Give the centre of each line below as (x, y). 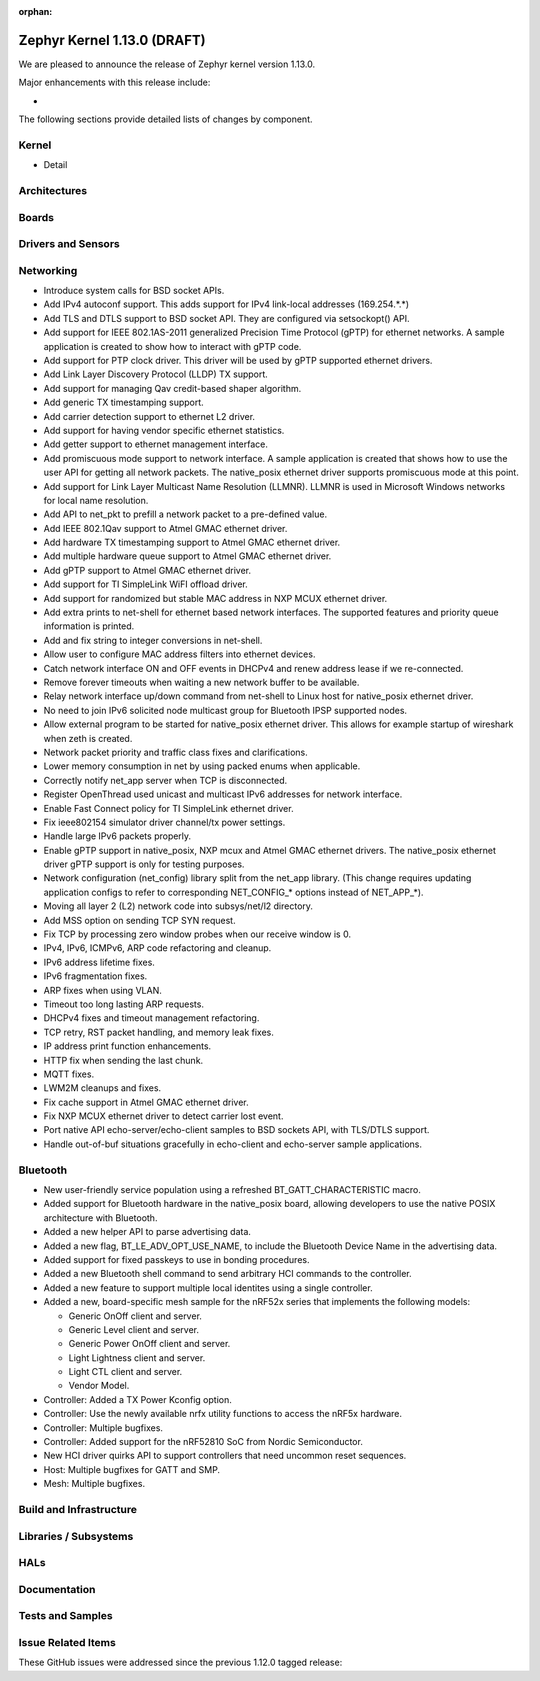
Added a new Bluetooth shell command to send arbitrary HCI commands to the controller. (227, 1274)
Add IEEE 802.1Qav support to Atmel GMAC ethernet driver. (165, 528)
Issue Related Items (67, 1642)
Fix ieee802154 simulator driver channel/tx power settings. (164, 822)
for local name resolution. (96, 500)
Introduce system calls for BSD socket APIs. (134, 291)
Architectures (53, 190)
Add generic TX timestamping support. (123, 402)
